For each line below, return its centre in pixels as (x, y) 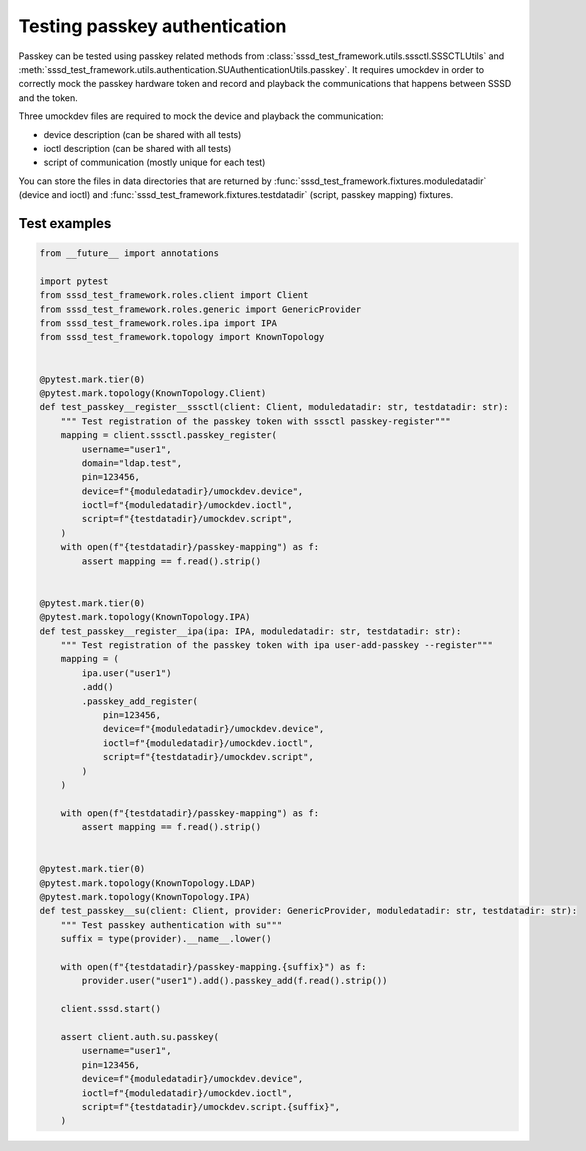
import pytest (74, 281)
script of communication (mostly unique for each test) (154, 162)
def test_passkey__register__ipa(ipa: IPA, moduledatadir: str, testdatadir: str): (250, 631)
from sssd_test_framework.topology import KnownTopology (182, 337)
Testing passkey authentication (152, 26)
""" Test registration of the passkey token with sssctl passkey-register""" (256, 421)
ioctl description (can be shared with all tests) (137, 148)
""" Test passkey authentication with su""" (171, 924)
